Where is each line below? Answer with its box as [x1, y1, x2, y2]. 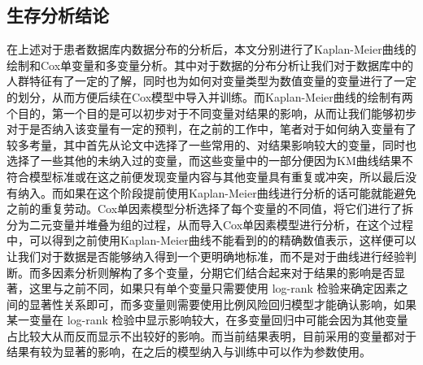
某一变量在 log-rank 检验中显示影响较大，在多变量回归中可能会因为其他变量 [7, 311, 408, 328]
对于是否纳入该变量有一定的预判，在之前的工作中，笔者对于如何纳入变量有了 [7, 120, 416, 137]
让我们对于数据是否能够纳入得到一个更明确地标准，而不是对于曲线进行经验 [7, 247, 405, 264]
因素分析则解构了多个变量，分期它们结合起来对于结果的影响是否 [51, 263, 394, 280]
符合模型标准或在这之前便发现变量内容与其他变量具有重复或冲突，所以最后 [7, 167, 405, 185]
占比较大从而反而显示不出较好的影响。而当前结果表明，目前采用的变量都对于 [7, 327, 416, 344]
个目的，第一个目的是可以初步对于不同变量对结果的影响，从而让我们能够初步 [7, 104, 416, 121]
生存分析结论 [7, 2, 109, 28]
